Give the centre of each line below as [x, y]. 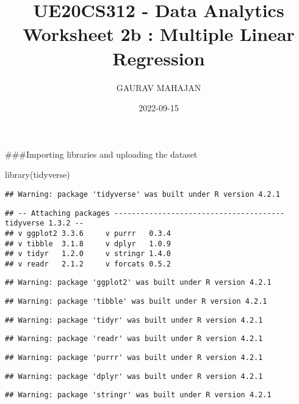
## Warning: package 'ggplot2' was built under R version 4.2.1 [138, 283]
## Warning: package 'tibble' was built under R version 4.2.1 [136, 302]
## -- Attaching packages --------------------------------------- [145, 213]
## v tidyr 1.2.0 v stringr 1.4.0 [88, 254]
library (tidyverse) [38, 174]
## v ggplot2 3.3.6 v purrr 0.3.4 [88, 233]
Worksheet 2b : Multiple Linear [159, 34]
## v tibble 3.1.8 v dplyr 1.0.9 [88, 244]
